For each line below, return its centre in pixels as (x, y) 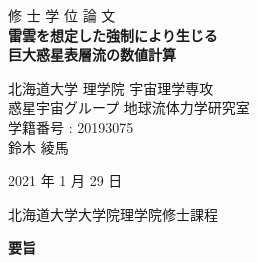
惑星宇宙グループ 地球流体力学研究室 (129, 107)
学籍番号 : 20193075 (71, 126)
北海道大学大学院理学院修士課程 (113, 213)
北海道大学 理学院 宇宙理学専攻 (111, 87)
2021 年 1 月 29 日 (65, 180)
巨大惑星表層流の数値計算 (92, 54)
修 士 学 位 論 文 (62, 15)
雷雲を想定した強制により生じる (113, 34)
